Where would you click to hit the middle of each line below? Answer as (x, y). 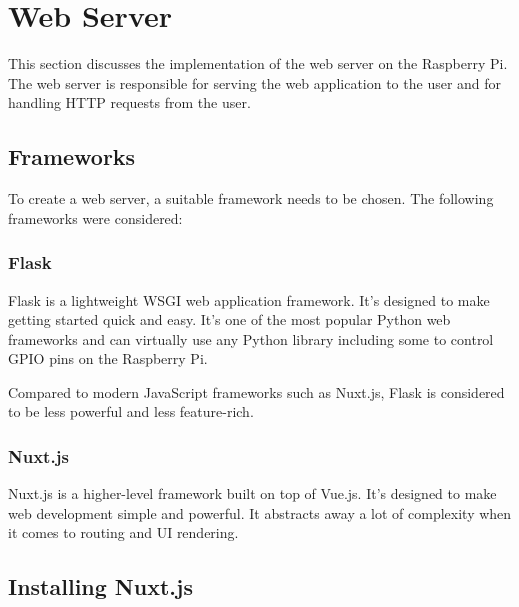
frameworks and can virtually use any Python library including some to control (251, 338)
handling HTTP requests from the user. (129, 102)
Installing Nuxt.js (100, 586)
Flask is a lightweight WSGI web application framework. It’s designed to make (249, 299)
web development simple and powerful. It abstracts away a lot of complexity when (260, 512)
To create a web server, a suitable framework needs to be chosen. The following (251, 198)
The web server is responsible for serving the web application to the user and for (255, 82)
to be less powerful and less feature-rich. (131, 411)
